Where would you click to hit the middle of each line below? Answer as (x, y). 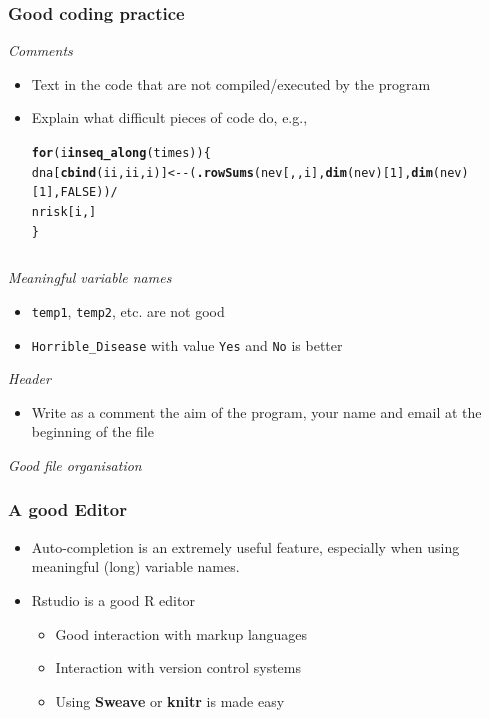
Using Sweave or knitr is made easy (170, 700)
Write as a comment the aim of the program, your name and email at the (256, 411)
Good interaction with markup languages (181, 633)
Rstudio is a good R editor (113, 599)
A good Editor (67, 509)
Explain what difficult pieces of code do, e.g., (169, 117)
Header (29, 378)
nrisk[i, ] (64, 211)
